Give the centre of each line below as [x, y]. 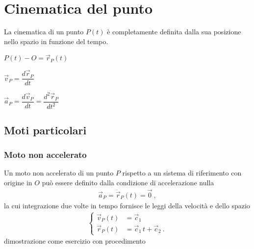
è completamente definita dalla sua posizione [174, 32]
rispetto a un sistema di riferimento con [182, 173]
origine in [18, 182]
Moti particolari [45, 130]
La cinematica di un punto [44, 32]
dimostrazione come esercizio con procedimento [75, 241]
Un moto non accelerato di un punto [59, 173]
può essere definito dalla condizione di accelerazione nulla [128, 182]
